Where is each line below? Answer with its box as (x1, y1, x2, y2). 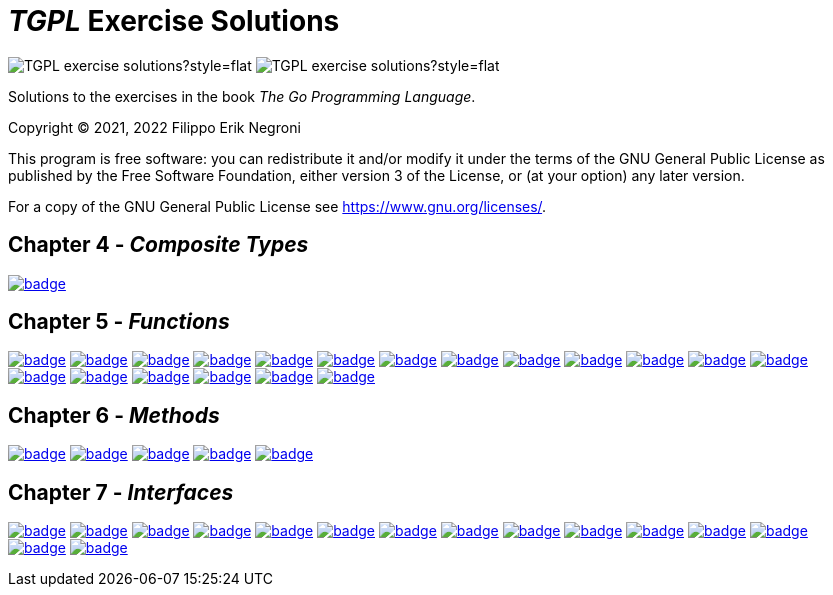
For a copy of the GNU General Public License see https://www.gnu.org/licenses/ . (8, 197, 547, 215)
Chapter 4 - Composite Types (8, 232, 309, 258)
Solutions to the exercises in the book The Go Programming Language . (8, 87, 476, 105)
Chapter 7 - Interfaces (8, 479, 234, 505)
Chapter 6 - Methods (8, 402, 220, 428)
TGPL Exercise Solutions (8, 4, 340, 38)
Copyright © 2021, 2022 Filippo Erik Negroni (8, 118, 301, 136)
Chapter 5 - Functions (8, 309, 230, 335)
